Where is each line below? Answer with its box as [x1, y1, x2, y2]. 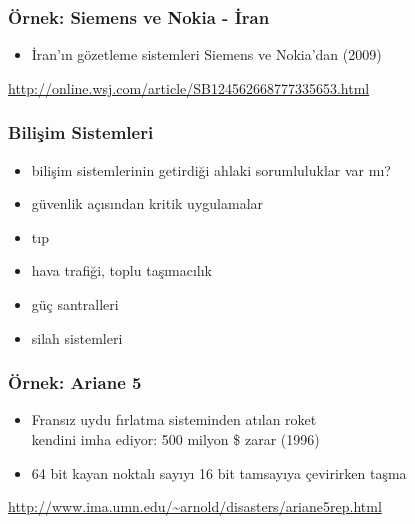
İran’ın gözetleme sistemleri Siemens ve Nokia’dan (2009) [31, 44, 382, 65]
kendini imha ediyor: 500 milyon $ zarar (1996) [31, 429, 320, 449]
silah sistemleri [31, 327, 123, 348]
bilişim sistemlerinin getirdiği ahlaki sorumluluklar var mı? [31, 159, 391, 180]
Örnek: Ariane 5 [8, 370, 142, 395]
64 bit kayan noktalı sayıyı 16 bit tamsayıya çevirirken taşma [31, 462, 407, 483]
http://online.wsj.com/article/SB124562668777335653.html [8, 77, 370, 98]
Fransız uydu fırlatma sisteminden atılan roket [31, 409, 317, 430]
